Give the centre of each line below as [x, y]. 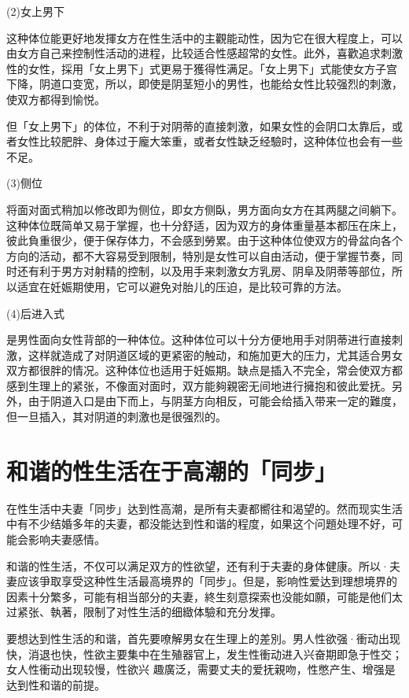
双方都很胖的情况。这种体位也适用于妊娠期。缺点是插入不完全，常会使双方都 [204, 370]
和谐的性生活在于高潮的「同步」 [172, 470]
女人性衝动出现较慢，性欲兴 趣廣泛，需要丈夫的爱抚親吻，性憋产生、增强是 [201, 669]
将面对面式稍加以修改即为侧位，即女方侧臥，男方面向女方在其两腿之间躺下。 [204, 209]
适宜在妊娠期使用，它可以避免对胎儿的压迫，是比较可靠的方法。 [182, 286]
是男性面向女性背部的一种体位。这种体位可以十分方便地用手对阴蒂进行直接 [199, 340]
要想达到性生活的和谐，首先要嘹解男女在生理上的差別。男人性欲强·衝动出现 [203, 638]
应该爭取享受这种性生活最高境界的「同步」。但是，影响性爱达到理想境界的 [207, 581]
